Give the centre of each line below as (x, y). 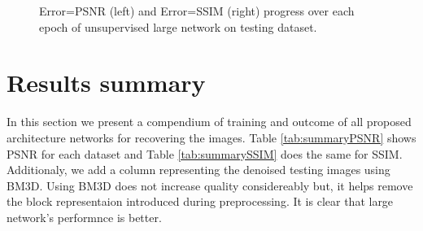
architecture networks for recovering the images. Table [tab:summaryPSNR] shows (211, 137)
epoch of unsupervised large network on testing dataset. (178, 26)
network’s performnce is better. (84, 217)
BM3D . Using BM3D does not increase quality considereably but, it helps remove (210, 185)
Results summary (106, 83)
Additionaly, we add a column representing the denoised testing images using (198, 170)
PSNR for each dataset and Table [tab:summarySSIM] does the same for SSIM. (205, 153)
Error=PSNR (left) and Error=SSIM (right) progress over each (197, 11)
